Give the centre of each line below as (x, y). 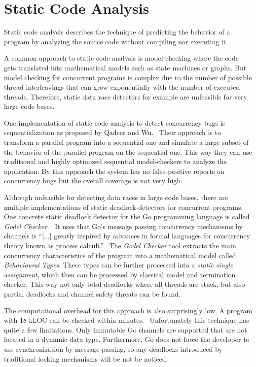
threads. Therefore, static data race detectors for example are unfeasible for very (126, 96)
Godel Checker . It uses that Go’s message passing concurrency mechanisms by (123, 226)
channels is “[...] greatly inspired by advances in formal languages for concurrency (127, 236)
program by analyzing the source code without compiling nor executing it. (116, 41)
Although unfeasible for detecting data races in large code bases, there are (116, 197)
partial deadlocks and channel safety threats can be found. (92, 293)
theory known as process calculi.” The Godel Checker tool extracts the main (120, 245)
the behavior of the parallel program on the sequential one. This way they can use (128, 151)
